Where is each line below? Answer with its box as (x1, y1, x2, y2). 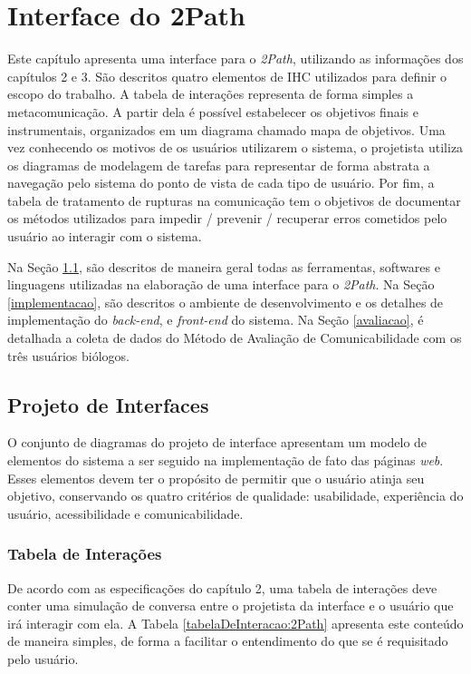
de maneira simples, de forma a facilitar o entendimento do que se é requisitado (7, 631, 448, 650)
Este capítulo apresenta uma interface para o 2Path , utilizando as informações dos (7, 49, 464, 68)
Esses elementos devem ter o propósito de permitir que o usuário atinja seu (7, 468, 425, 487)
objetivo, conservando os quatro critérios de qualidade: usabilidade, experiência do (7, 486, 464, 505)
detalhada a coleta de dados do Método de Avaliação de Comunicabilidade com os (7, 328, 462, 347)
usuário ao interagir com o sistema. (7, 227, 202, 246)
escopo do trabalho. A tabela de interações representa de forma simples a (7, 84, 414, 103)
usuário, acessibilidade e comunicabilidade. (7, 503, 244, 523)
